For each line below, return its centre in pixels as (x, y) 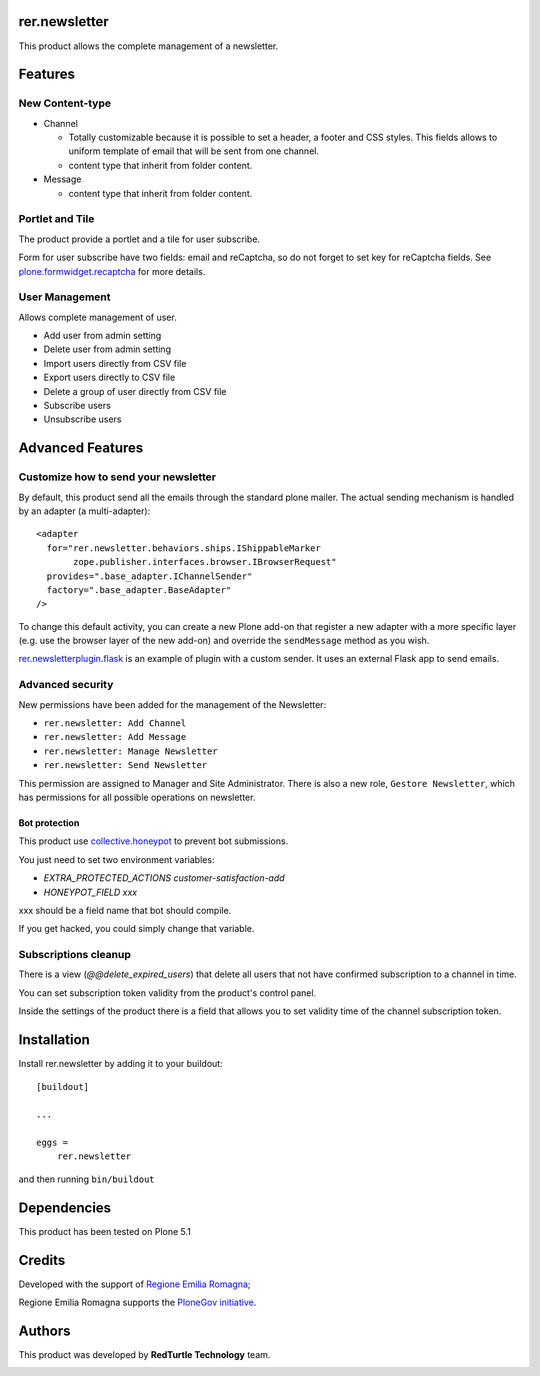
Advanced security (66, 685)
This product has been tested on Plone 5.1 (105, 1231)
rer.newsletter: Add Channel (115, 723)
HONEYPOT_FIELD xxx (90, 892)
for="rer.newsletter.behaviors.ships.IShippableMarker (184, 548)
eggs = (52, 1143)
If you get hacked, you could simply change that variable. (136, 929)
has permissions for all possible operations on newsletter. (137, 797)
